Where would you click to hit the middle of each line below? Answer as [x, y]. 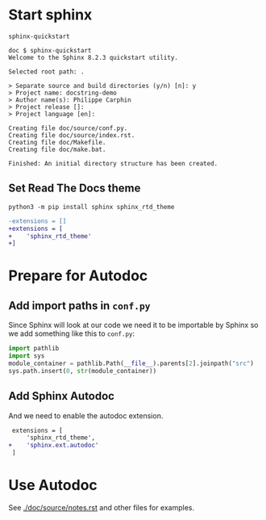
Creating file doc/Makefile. [57, 142]
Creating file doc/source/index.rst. [72, 135]
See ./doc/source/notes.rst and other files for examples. [102, 507]
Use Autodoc [53, 485]
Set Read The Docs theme [75, 189]
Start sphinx [50, 15]
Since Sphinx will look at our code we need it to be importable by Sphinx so [133, 325]
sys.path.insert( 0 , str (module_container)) [83, 371]
